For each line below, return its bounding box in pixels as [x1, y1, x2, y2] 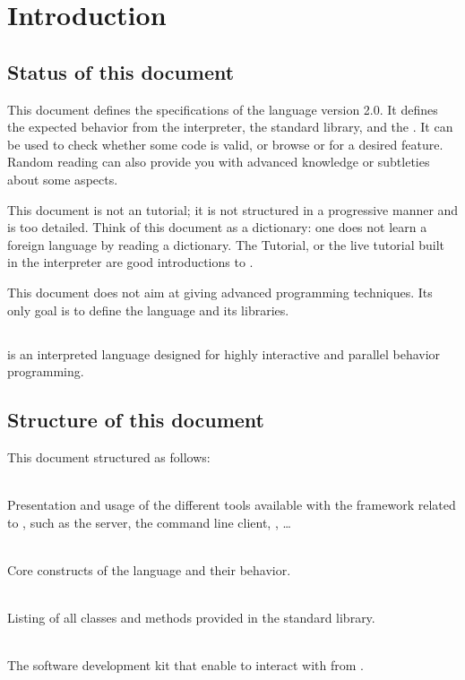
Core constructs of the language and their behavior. [7, 560, 291, 579]
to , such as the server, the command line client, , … [7, 512, 291, 531]
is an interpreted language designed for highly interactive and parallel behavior [7, 344, 441, 363]
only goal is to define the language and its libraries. [7, 300, 289, 319]
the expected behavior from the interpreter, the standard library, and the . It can [7, 117, 453, 136]
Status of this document [7, 57, 235, 85]
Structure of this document [7, 406, 264, 434]
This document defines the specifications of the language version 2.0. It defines [7, 99, 438, 118]
